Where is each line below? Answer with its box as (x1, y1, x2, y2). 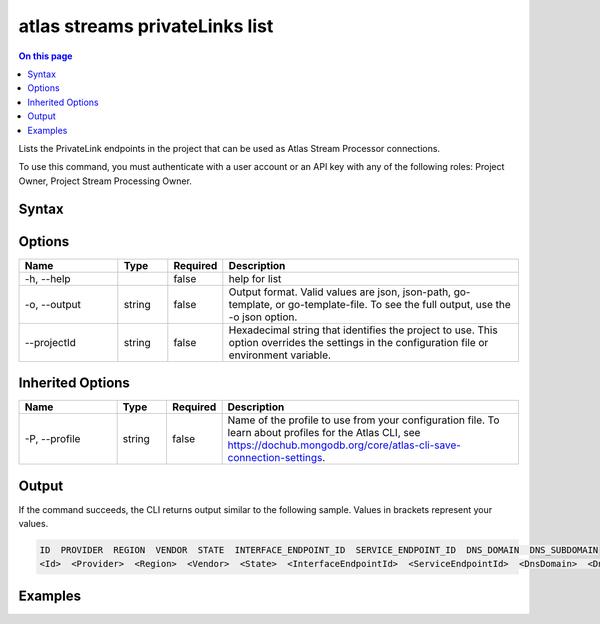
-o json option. (228, 310, 298, 324)
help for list (228, 271, 282, 285)
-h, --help (24, 271, 71, 285)
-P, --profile (24, 432, 81, 446)
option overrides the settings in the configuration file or (228, 335, 489, 349)
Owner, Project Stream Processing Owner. (18, 175, 192, 187)
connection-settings (227, 451, 323, 465)
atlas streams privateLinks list (18, 15, 274, 37)
